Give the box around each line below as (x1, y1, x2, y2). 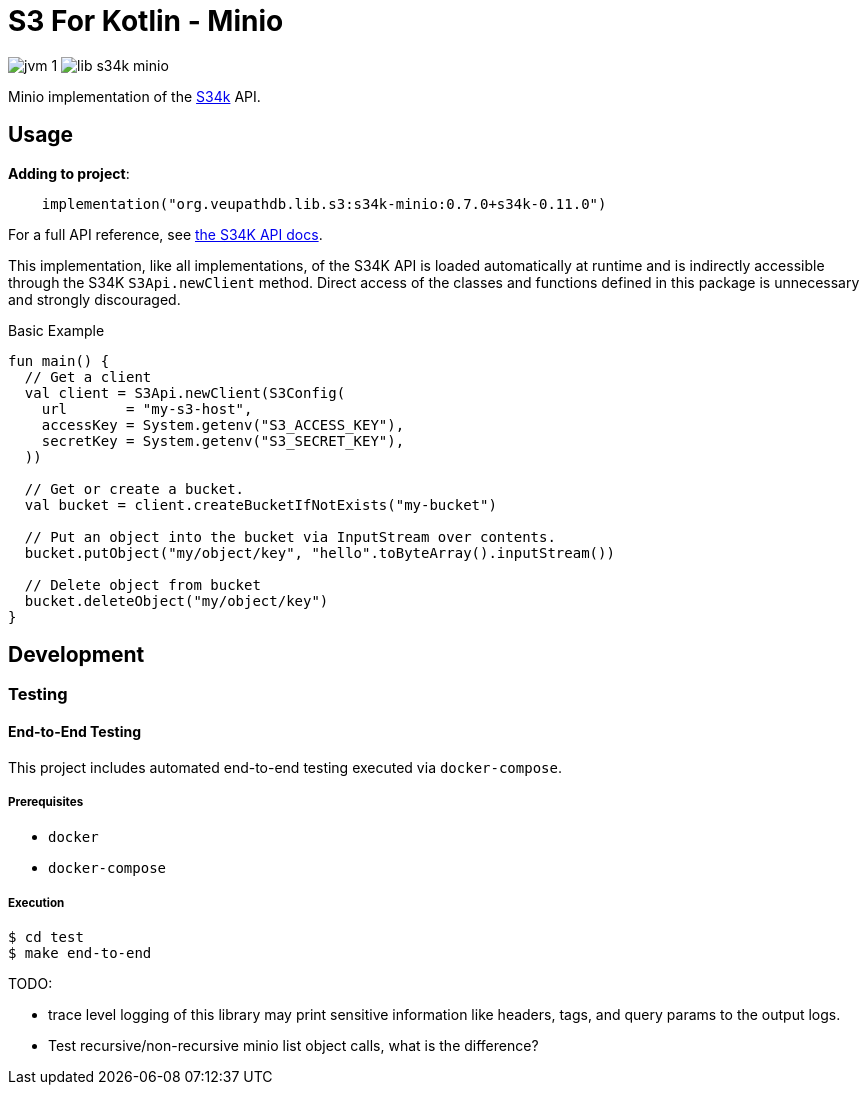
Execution (8, 895, 65, 910)
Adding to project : (8, 164, 130, 182)
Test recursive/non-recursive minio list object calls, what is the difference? (48, 1037, 539, 1055)
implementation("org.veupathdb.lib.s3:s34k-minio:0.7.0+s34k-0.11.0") (41, 195, 607, 212)
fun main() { (8, 352, 110, 369)
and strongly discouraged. (8, 290, 181, 308)
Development (8, 642, 145, 668)
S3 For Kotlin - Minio (8, 4, 284, 38)
